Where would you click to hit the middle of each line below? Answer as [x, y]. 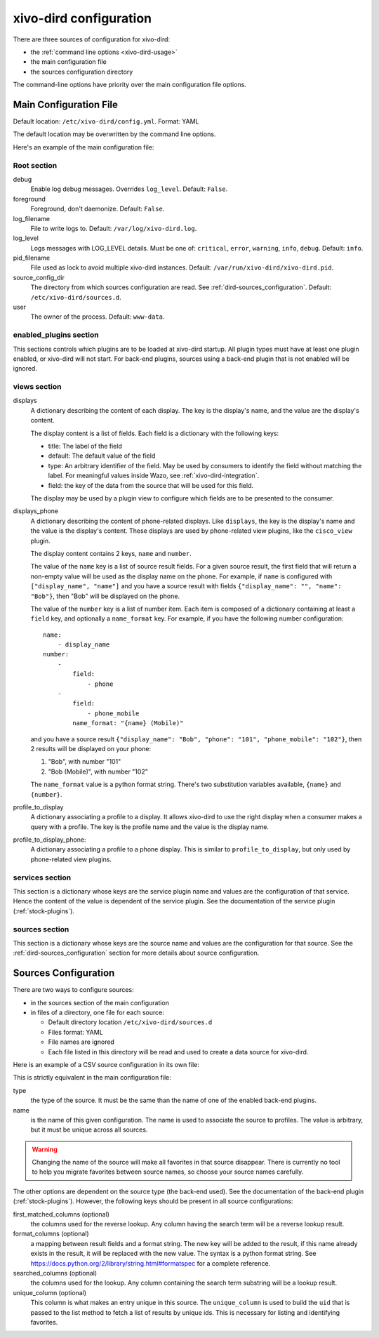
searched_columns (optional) [55, 1273]
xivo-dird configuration [82, 18]
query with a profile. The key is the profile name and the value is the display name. [150, 827]
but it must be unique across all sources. [89, 1130]
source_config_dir [39, 277]
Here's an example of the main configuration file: [84, 147]
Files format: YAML [75, 1032]
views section [37, 387]
